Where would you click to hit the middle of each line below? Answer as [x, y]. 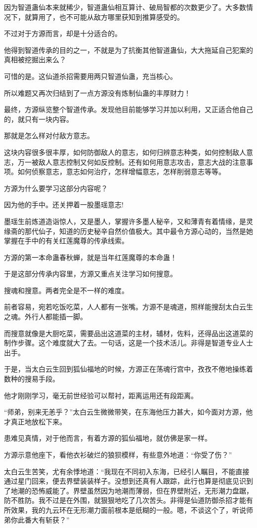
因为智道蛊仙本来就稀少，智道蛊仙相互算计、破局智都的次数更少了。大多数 [125, 7]
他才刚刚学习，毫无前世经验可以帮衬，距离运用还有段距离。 [101, 395]
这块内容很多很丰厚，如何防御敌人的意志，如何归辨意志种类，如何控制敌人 [125, 152]
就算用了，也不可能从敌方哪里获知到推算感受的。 [104, 17]
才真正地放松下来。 [35, 421]
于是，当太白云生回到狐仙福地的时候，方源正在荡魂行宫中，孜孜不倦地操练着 [128, 369]
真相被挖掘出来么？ [35, 59]
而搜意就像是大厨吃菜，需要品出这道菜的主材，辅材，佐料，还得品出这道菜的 [128, 333]
